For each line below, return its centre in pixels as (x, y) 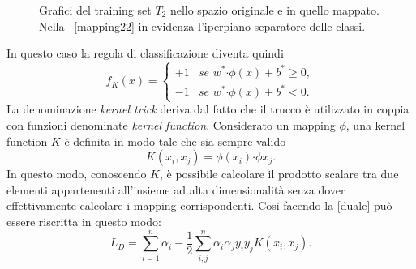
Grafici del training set (95, 10)
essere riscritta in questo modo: (84, 221)
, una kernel (375, 124)
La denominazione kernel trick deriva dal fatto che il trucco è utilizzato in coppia (208, 109)
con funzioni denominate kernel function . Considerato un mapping (171, 124)
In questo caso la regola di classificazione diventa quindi (145, 53)
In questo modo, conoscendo (77, 174)
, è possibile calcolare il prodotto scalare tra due (279, 174)
